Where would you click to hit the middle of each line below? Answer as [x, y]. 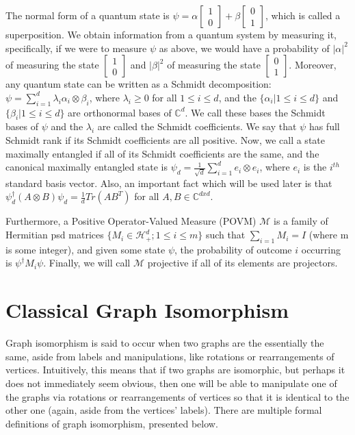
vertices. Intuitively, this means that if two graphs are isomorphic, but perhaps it [175, 370]
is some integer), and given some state [86, 249]
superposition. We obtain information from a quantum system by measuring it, [171, 34]
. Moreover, [313, 65]
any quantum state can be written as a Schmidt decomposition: [139, 84]
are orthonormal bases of [120, 112]
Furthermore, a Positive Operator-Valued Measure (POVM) [131, 221]
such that [225, 235]
